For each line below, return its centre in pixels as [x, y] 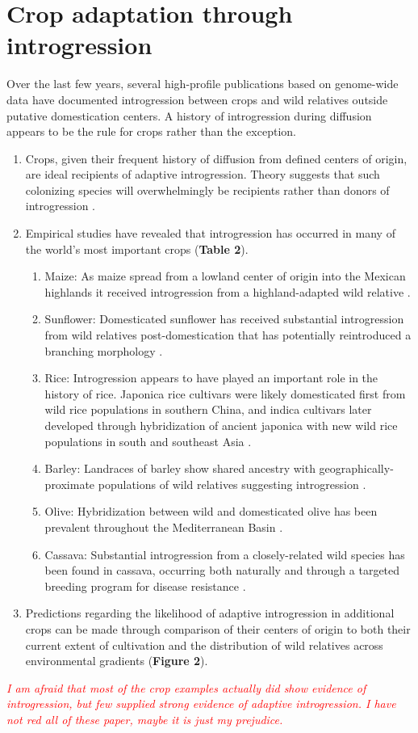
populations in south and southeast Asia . [148, 441]
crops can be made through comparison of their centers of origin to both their [218, 628]
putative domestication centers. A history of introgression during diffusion [189, 115]
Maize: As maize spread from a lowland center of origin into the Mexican [225, 276]
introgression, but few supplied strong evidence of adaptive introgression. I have [201, 704]
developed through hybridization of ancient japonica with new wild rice [221, 425]
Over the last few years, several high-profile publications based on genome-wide [203, 84]
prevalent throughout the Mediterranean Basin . [164, 527]
